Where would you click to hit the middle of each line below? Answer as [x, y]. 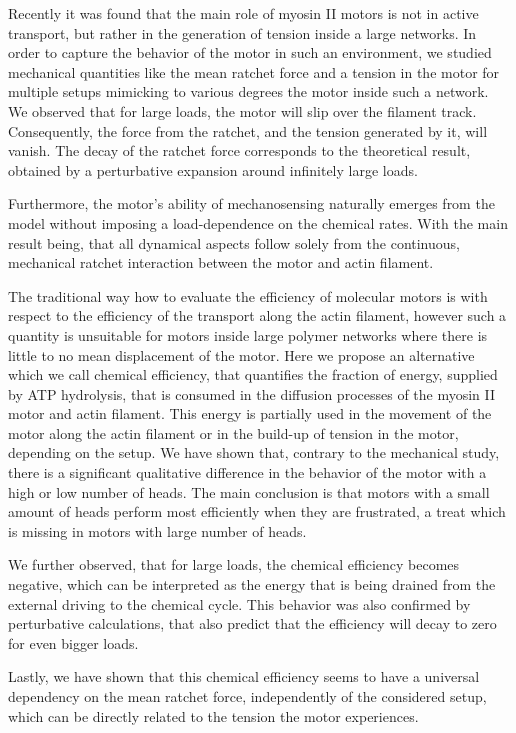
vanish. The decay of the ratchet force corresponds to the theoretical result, [239, 150]
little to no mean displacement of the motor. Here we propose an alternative [241, 354]
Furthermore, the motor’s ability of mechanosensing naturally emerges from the [251, 203]
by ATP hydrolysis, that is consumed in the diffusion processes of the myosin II [252, 393]
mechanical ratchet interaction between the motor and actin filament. [221, 262]
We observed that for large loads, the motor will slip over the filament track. [242, 110]
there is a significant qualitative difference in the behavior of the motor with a [247, 472]
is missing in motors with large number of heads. [157, 530]
